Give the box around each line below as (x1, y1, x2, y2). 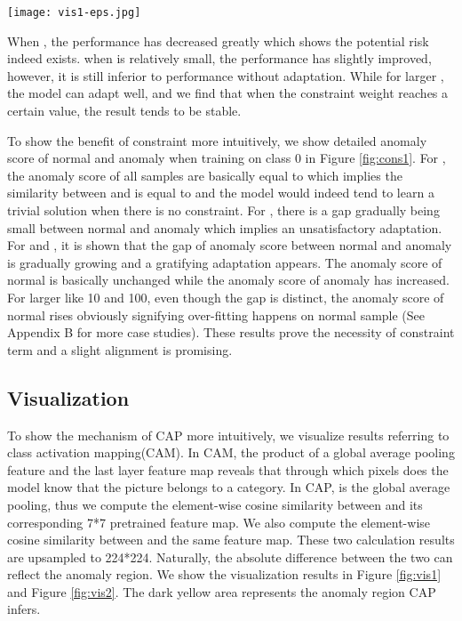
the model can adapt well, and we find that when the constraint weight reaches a (7, 84, 449, 102)
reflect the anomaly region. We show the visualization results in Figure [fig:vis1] (7, 565, 442, 584)
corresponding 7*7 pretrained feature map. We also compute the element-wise (7, 512, 431, 531)
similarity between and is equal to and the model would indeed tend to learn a (7, 183, 434, 202)
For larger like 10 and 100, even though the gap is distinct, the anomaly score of (7, 287, 444, 306)
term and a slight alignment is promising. (7, 340, 233, 359)
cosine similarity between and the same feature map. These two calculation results (7, 530, 455, 549)
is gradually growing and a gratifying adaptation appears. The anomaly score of (7, 253, 442, 271)
